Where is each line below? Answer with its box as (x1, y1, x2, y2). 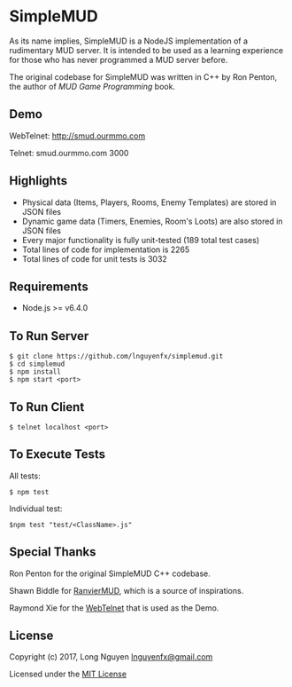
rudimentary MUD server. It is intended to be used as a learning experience (9, 44, 284, 55)
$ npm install (9, 367, 62, 376)
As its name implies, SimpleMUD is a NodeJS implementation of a (9, 36, 249, 46)
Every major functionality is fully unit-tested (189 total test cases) (21, 234, 259, 245)
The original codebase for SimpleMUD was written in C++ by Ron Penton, (9, 71, 278, 82)
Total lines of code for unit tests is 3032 (21, 253, 168, 264)
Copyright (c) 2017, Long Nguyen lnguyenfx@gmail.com (9, 651, 213, 662)
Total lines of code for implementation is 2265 (21, 244, 190, 255)
